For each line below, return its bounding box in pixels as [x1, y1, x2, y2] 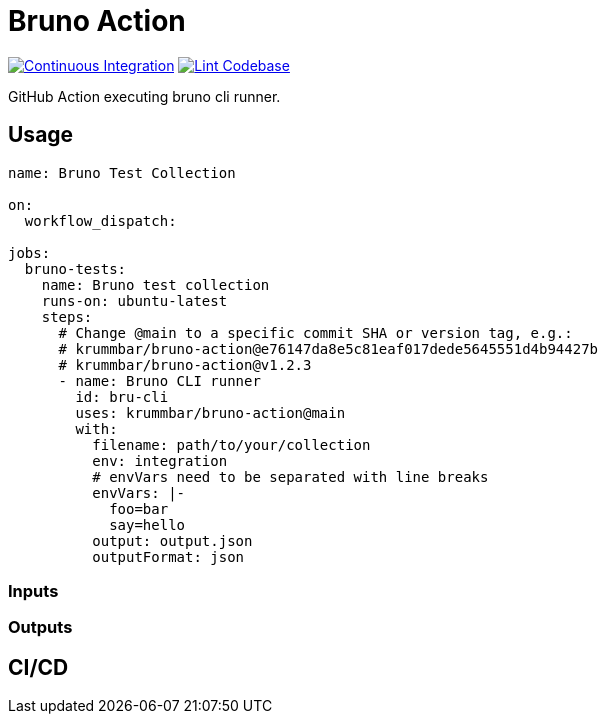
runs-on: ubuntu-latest [41, 292, 228, 309]
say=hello [109, 516, 186, 533]
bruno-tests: [24, 260, 127, 277]
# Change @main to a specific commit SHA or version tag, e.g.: [58, 324, 573, 341]
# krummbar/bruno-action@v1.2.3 [58, 356, 312, 373]
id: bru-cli [75, 388, 169, 405]
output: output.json [92, 532, 253, 549]
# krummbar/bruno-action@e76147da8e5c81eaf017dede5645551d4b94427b [58, 340, 599, 357]
